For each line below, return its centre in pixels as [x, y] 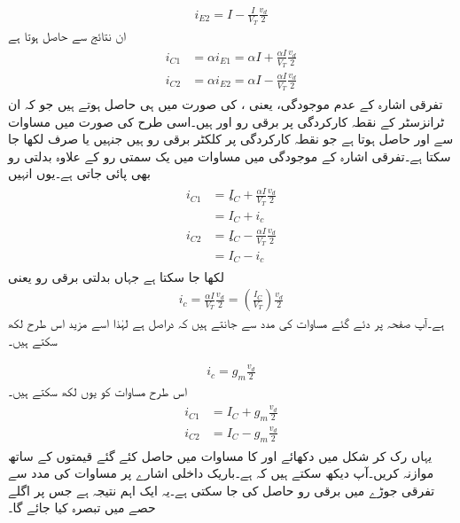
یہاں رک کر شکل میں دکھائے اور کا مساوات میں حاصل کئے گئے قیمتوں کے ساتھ [220, 455]
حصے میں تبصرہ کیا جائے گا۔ [82, 507]
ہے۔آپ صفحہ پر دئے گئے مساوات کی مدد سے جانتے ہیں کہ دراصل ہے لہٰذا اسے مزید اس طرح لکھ [226, 323]
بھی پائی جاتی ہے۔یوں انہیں [79, 173]
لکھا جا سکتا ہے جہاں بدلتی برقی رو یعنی [116, 276]
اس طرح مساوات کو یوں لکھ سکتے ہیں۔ [97, 390]
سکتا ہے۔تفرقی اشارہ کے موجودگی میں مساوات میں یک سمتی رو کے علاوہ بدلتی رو [230, 156]
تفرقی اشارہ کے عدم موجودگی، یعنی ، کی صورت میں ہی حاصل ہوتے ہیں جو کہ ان [226, 103]
